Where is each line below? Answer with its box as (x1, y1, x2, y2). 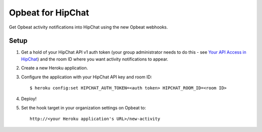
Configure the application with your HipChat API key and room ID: (21, 74, 152, 80)
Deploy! (21, 96, 37, 102)
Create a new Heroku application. (21, 65, 88, 71)
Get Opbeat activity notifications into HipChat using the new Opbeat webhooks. (9, 24, 168, 30)
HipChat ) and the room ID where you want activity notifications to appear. (21, 56, 168, 62)
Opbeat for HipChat (9, 7, 89, 18)
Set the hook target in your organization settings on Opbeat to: (21, 104, 147, 111)
